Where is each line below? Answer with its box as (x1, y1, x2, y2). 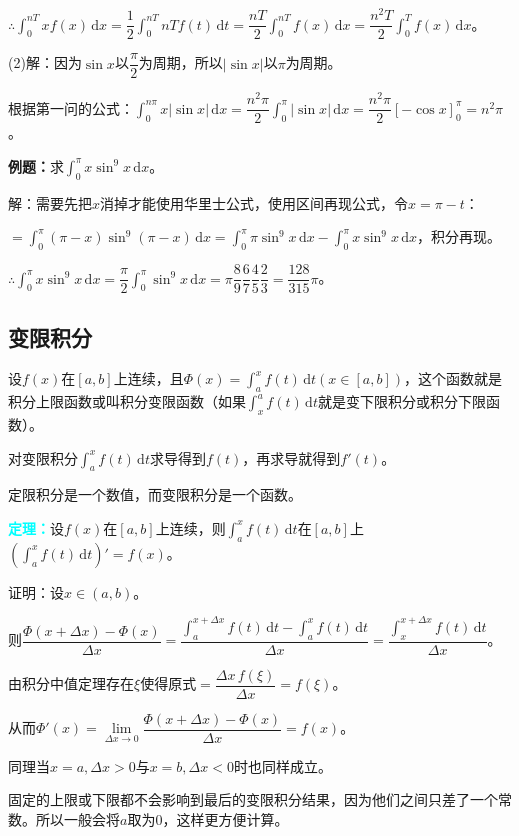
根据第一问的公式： (8, 97, 134, 118)
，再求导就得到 (242, 447, 341, 468)
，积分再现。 (417, 226, 502, 247)
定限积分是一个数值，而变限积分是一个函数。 (8, 484, 302, 505)
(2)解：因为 (8, 52, 82, 73)
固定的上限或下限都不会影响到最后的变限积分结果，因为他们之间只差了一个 (8, 789, 498, 810)
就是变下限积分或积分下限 (317, 391, 486, 412)
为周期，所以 (138, 52, 223, 73)
